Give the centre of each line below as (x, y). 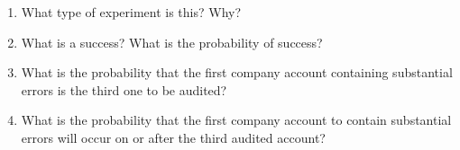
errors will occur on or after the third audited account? (173, 137)
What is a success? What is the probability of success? (172, 42)
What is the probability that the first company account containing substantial (237, 72)
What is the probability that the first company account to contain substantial (236, 120)
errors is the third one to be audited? (124, 89)
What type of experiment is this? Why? (131, 12)
